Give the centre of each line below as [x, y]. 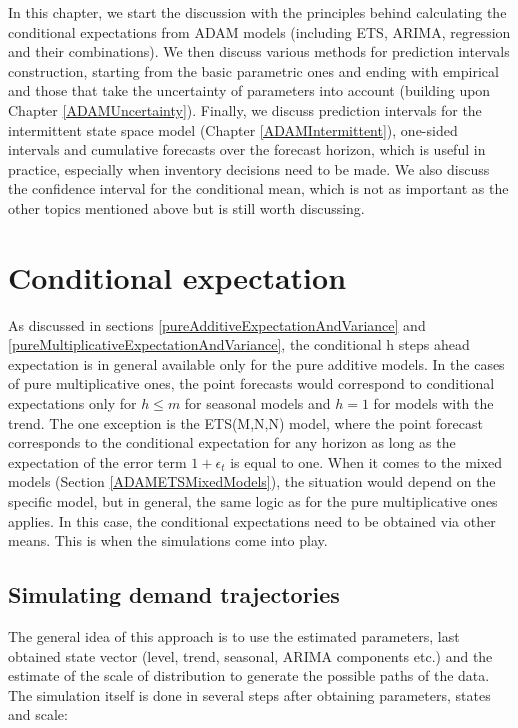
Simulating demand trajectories [174, 594]
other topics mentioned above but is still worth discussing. [186, 207]
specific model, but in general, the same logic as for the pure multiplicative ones [253, 501]
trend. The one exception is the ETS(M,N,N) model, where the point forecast [245, 422]
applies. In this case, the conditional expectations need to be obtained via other [252, 520]
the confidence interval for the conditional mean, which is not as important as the [258, 188]
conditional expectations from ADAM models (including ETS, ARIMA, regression [259, 31]
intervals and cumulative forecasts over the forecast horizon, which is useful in [247, 149]
